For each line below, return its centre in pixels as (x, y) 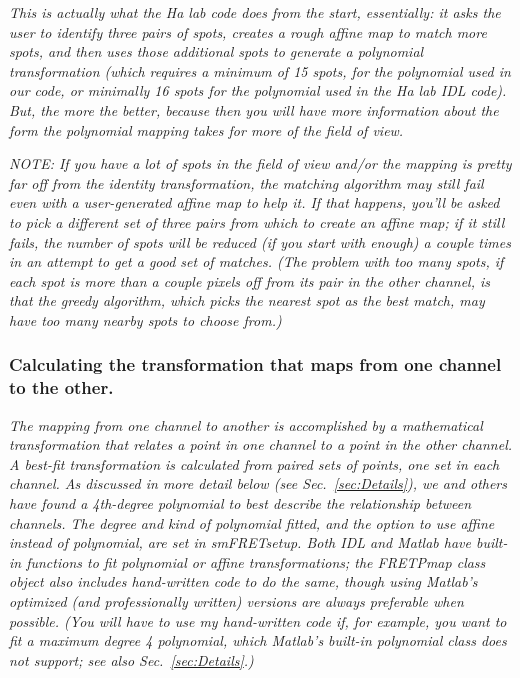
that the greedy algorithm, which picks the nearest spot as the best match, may (247, 300)
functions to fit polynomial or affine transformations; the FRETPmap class (256, 561)
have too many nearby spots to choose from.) (145, 319)
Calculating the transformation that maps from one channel (255, 364)
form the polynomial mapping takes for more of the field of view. (206, 129)
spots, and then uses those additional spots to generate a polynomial (216, 51)
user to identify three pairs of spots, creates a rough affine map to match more (248, 31)
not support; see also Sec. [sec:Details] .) (131, 659)
